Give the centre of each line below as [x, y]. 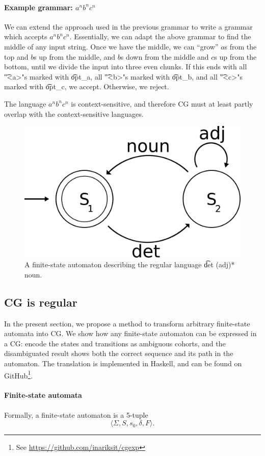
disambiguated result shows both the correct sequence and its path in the [119, 353]
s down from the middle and [165, 56]
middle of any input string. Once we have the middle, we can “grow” [111, 46]
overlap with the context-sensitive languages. [74, 113]
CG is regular [41, 302]
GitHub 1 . [19, 374]
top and [16, 56]
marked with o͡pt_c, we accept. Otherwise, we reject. [87, 86]
